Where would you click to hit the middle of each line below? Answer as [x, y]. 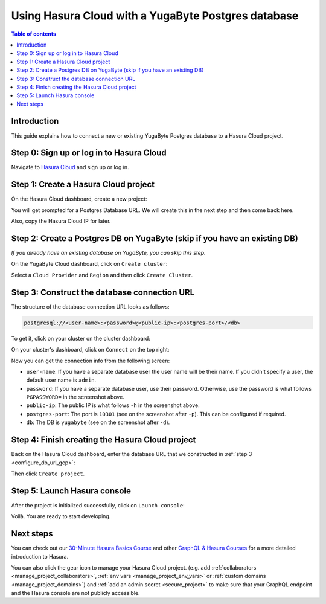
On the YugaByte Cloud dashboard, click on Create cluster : [89, 264]
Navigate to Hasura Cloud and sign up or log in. [70, 167]
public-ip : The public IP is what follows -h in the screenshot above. [113, 405]
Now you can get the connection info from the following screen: [91, 361]
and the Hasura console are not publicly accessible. [75, 593]
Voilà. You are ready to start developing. [61, 516]
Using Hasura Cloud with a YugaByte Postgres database [155, 16]
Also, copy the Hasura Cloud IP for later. [61, 221]
